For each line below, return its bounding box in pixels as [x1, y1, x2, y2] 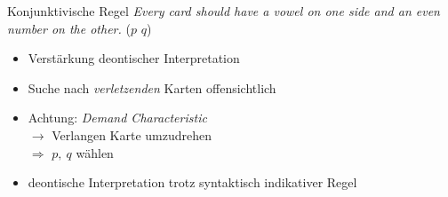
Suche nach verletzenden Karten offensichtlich [28, 78, 276, 97]
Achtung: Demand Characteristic [28, 108, 207, 127]
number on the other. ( [7, 19, 131, 37]
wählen [76, 143, 114, 162]
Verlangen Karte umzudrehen [52, 125, 212, 144]
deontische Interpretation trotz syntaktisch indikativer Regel [28, 173, 357, 192]
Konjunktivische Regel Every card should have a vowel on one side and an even [7, 2, 440, 20]
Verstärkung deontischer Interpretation [28, 49, 240, 67]
